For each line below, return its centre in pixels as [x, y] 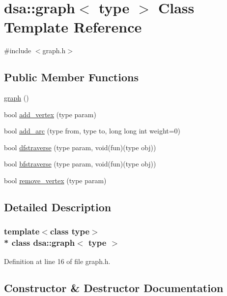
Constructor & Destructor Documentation [114, 287]
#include [18, 50]
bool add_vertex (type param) [50, 114]
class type [70, 231]
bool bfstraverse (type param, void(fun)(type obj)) [80, 164]
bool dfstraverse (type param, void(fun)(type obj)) [80, 147]
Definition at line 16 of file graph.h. [57, 261]
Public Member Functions [71, 77]
